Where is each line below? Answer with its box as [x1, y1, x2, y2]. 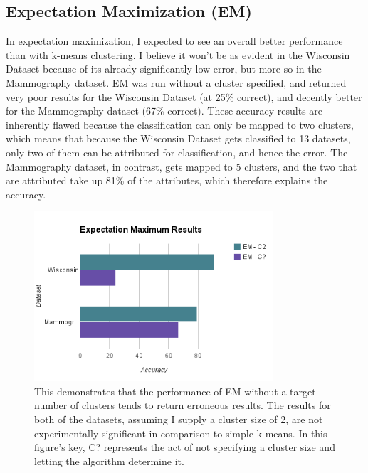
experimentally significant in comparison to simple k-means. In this [34, 425, 327, 440]
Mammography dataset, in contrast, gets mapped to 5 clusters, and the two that [6, 159, 357, 174]
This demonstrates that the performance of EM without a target [34, 383, 316, 398]
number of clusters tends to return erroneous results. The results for [34, 398, 331, 413]
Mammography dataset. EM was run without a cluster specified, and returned [6, 75, 347, 90]
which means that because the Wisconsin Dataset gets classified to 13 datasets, [6, 131, 351, 146]
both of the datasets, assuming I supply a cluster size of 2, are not [34, 412, 323, 427]
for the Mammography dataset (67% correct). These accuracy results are [6, 103, 323, 118]
